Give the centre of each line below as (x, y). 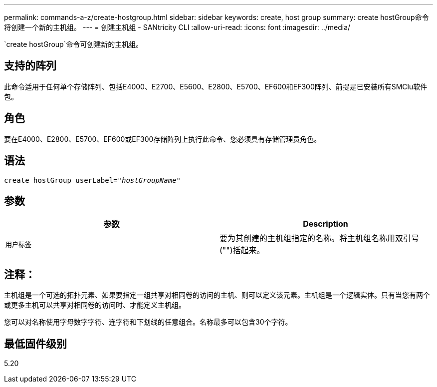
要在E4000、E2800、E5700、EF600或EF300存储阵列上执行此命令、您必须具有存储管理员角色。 (163, 139)
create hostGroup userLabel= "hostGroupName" (93, 180)
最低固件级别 (35, 344)
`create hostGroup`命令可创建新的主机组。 (74, 44)
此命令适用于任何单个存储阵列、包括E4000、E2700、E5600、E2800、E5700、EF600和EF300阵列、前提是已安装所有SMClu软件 (216, 86)
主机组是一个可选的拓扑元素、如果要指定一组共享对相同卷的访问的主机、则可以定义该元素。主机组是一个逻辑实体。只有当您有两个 (217, 295)
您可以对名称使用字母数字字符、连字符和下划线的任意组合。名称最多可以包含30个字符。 (148, 322)
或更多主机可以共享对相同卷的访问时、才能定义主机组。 (95, 305)
